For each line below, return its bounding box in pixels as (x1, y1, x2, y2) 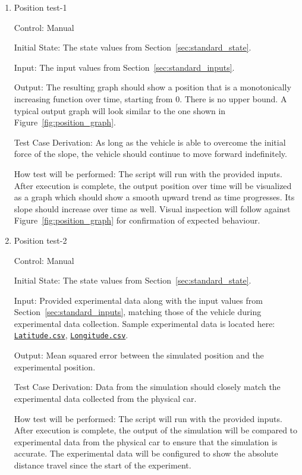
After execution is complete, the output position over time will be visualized (14, 179, 292, 191)
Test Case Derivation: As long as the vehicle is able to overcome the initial (14, 136, 286, 148)
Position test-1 (14, 1, 67, 13)
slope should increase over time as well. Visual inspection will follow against (14, 202, 291, 215)
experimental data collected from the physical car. (14, 392, 197, 404)
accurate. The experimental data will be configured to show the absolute (14, 447, 278, 460)
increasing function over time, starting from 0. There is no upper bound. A (14, 92, 287, 105)
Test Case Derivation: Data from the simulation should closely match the (14, 380, 281, 393)
